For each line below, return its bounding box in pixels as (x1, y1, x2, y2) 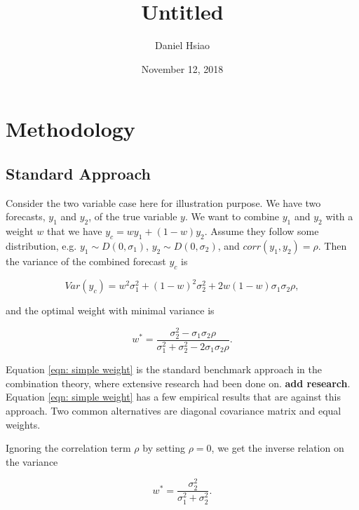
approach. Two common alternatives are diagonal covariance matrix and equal (6, 403, 341, 417)
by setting (142, 441, 186, 455)
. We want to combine (184, 209, 280, 224)
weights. (6, 417, 41, 431)
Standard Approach (6, 162, 151, 184)
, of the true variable (88, 209, 177, 224)
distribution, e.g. (6, 238, 77, 253)
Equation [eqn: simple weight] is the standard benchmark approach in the (6, 362, 322, 377)
